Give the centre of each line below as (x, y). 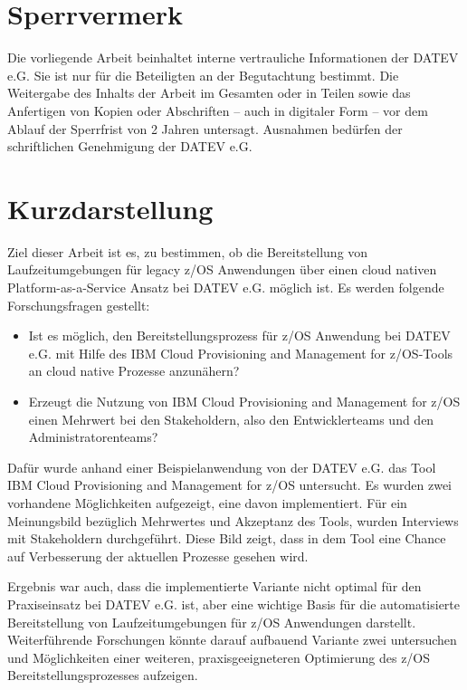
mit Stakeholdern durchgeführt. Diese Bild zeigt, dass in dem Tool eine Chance (227, 538)
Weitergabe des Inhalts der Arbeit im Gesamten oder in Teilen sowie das (209, 93)
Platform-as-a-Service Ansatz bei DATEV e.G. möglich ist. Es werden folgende (226, 287)
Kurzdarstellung (110, 208)
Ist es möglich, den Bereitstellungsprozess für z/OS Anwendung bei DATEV (239, 335)
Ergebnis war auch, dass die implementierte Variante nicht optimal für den (214, 586)
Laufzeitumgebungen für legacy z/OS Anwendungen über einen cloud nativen (222, 269)
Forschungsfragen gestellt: (79, 305)
